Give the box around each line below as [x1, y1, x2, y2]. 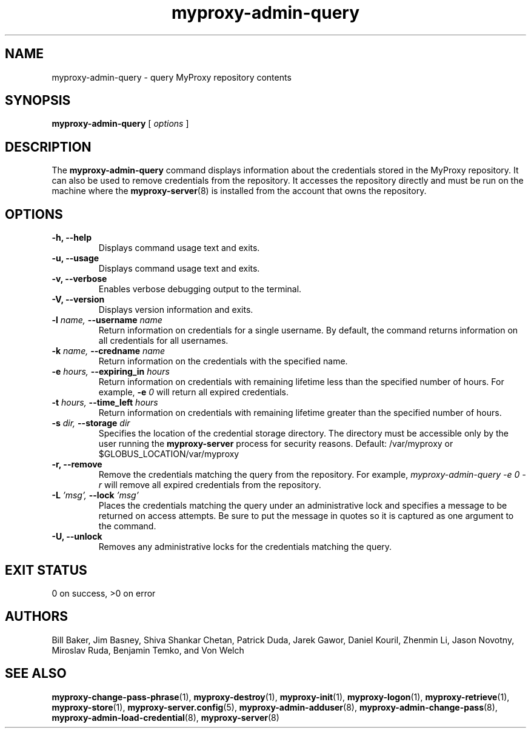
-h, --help [52, 232, 92, 243]
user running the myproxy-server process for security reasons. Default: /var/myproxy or [98, 438, 453, 449]
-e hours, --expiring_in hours [52, 366, 170, 377]
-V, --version [52, 294, 105, 305]
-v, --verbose [52, 273, 107, 284]
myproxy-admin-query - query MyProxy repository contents [52, 72, 292, 82]
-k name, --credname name [52, 346, 165, 356]
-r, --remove [52, 459, 102, 470]
